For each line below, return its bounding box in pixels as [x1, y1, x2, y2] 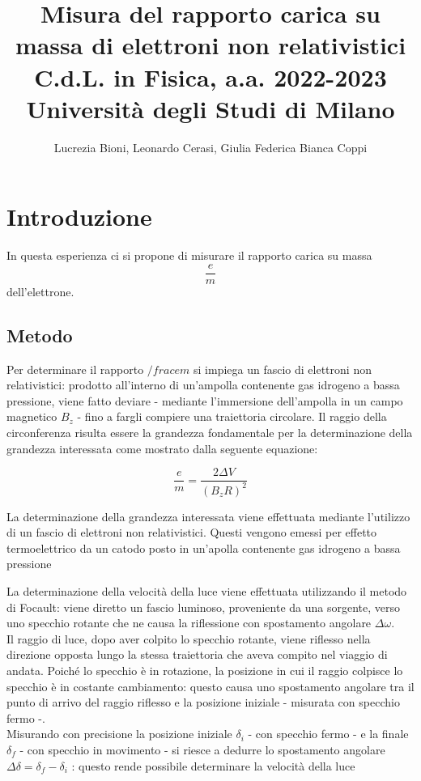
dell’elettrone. [6, 282, 74, 299]
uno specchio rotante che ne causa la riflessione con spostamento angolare [6, 614, 372, 631]
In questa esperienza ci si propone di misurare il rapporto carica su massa [6, 247, 372, 264]
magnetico [6, 408, 57, 425]
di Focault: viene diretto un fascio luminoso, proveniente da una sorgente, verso [6, 598, 401, 615]
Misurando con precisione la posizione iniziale [6, 725, 232, 742]
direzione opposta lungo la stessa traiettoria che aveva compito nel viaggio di [6, 646, 388, 663]
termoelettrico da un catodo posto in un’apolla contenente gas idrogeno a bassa [6, 539, 401, 556]
